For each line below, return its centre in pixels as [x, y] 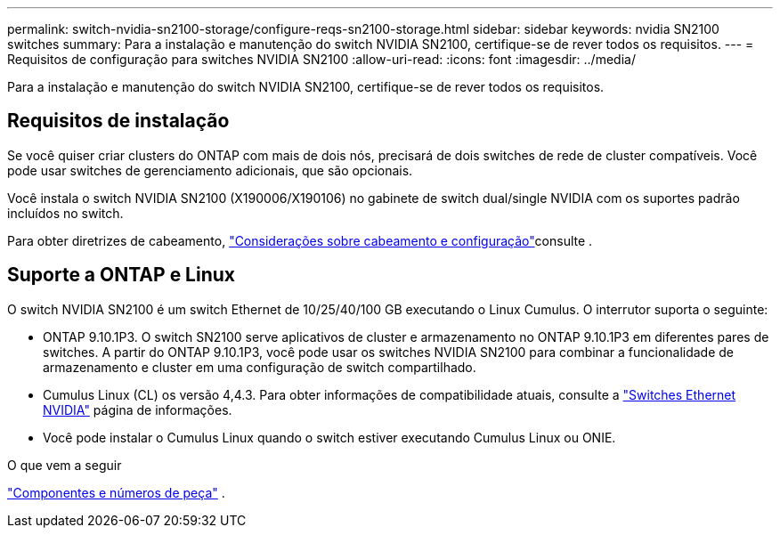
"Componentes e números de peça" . [116, 492]
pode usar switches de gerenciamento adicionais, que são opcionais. [210, 170]
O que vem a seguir [65, 465]
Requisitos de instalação [118, 121]
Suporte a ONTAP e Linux [122, 275]
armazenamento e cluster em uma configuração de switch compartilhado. [260, 367]
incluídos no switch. [65, 213]
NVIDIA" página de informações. [138, 409]
